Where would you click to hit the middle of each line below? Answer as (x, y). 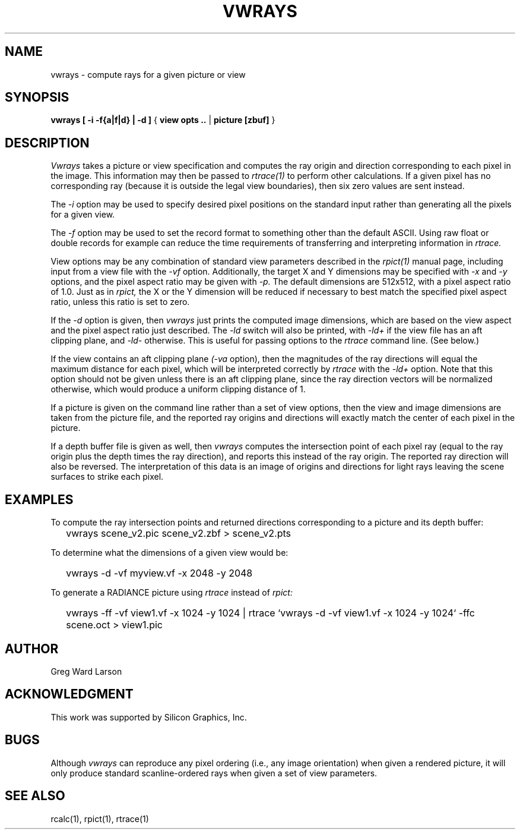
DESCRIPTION (47, 143)
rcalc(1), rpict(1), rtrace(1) (100, 819)
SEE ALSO (35, 796)
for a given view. (83, 215)
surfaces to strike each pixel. (107, 477)
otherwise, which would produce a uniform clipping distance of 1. (178, 389)
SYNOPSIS (37, 97)
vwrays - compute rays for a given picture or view (148, 74)
